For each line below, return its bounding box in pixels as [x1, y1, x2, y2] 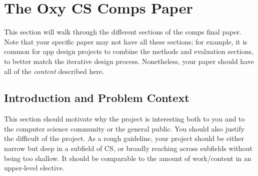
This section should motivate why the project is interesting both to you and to [4, 113, 245, 124]
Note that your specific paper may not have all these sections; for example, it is [4, 36, 247, 46]
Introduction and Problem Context [4, 90, 189, 105]
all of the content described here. [4, 65, 104, 76]
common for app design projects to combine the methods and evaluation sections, [4, 46, 253, 56]
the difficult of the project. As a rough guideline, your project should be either [4, 133, 244, 143]
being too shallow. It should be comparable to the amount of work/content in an [4, 152, 251, 163]
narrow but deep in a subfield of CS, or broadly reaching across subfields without [4, 143, 252, 153]
